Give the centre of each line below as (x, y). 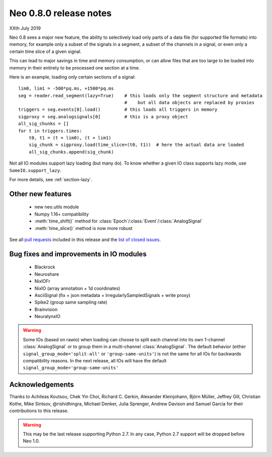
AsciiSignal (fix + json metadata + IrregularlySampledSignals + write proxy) (113, 295)
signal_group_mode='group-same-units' (71, 368)
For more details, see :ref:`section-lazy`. (51, 179)
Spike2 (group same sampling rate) (71, 302)
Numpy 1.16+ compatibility (62, 214)
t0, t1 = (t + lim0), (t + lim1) (70, 138)
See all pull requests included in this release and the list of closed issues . (85, 240)
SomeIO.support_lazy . (35, 170)
